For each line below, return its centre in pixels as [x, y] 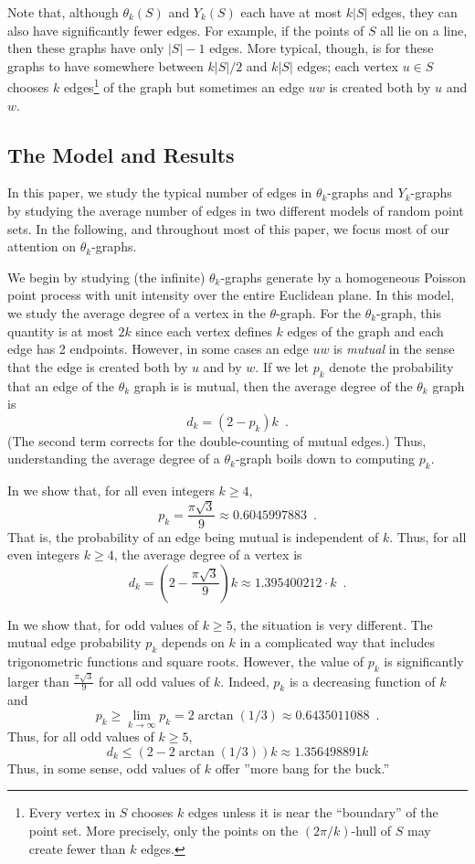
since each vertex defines [204, 331]
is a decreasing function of [362, 681]
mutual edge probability [74, 642]
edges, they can [415, 12]
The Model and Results [121, 154]
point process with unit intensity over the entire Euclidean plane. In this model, [231, 295]
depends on [193, 642]
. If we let [282, 366]
